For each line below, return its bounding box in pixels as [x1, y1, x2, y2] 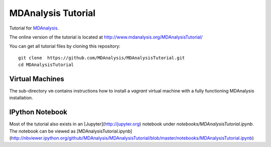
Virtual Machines [9, 74, 65, 83]
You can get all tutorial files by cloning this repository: [9, 43, 120, 49]
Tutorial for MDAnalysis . [9, 25, 59, 31]
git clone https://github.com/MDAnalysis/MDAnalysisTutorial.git [18, 55, 185, 60]
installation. [9, 95, 33, 101]
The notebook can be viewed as [9, 128, 76, 134]
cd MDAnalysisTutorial [18, 62, 74, 67]
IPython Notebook [9, 108, 68, 116]
